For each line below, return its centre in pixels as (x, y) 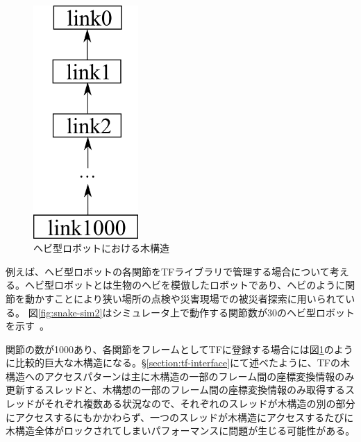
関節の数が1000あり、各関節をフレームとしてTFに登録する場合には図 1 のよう (179, 349)
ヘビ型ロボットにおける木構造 (101, 248)
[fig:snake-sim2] (70, 312)
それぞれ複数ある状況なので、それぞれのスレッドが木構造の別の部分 (200, 403)
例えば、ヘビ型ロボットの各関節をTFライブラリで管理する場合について (168, 271)
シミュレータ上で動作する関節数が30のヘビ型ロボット (234, 312)
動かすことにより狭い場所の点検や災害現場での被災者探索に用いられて (185, 298)
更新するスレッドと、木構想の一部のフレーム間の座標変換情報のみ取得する (176, 390)
